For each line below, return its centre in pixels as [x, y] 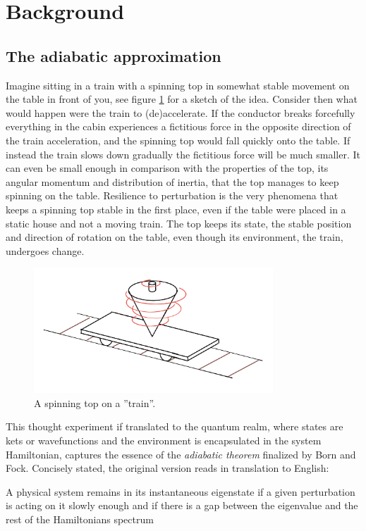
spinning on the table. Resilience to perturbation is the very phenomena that [172, 195]
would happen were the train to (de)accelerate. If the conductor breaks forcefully [181, 112]
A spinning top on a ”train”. [95, 402]
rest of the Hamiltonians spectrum [80, 519]
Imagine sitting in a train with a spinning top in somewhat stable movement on [178, 85]
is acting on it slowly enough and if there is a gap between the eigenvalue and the [182, 505]
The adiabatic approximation [114, 55]
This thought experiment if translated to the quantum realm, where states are [175, 426]
